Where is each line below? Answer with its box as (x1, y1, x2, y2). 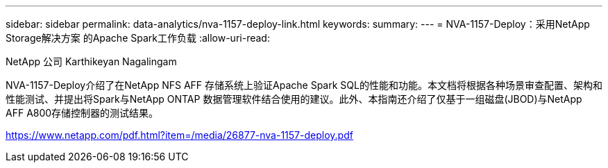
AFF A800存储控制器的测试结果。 (6, 107, 159, 119)
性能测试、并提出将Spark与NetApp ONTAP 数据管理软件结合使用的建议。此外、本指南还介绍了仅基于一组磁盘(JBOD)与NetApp (6, 93, 582, 105)
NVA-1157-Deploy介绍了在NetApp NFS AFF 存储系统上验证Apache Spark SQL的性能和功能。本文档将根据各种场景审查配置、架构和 (6, 79, 602, 91)
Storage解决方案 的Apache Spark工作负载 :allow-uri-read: (6, 32, 270, 44)
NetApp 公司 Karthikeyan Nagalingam (6, 56, 177, 67)
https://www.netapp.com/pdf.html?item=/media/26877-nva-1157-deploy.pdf (6, 129, 353, 141)
